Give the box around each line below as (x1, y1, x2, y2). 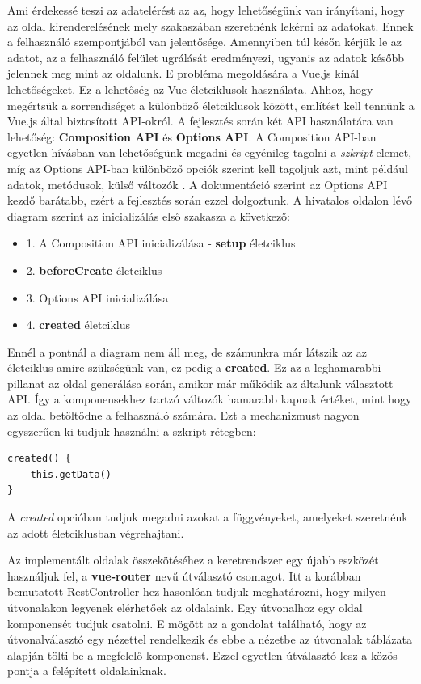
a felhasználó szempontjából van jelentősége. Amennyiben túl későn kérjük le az (7, 33, 402, 50)
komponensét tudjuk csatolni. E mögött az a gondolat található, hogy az (7, 614, 367, 631)
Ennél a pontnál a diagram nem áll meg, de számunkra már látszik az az (7, 343, 367, 360)
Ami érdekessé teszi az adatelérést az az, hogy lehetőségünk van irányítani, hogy (7, 2, 405, 18)
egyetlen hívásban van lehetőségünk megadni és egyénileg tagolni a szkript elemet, (7, 144, 412, 161)
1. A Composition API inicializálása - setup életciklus (26, 234, 296, 251)
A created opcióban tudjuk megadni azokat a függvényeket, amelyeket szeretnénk (7, 509, 408, 526)
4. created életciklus (26, 316, 131, 333)
